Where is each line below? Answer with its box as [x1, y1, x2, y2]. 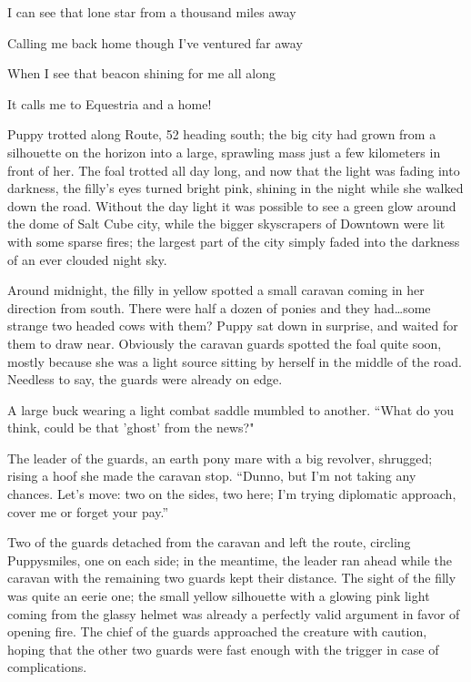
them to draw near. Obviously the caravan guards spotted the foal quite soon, [7, 333, 442, 352]
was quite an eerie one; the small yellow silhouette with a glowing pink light [7, 586, 430, 606]
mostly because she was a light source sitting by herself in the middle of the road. [7, 351, 462, 371]
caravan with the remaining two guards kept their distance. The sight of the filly [7, 568, 456, 587]
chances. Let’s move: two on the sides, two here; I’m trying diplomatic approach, [7, 484, 456, 504]
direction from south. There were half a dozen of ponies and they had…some [7, 298, 431, 317]
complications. [7, 657, 87, 677]
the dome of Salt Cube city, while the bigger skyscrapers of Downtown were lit [7, 214, 446, 233]
